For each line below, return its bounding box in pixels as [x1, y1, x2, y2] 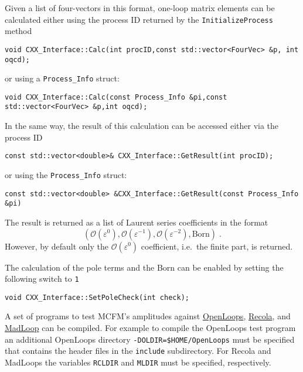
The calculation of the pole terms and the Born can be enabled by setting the [5, 261, 284, 273]
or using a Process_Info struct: [5, 72, 120, 84]
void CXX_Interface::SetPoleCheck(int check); [5, 293, 189, 302]
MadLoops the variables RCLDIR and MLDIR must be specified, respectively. [5, 356, 271, 368]
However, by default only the [5, 240, 108, 252]
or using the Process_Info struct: [5, 168, 127, 180]
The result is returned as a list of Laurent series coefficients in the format [5, 216, 268, 228]
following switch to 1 [5, 272, 79, 285]
